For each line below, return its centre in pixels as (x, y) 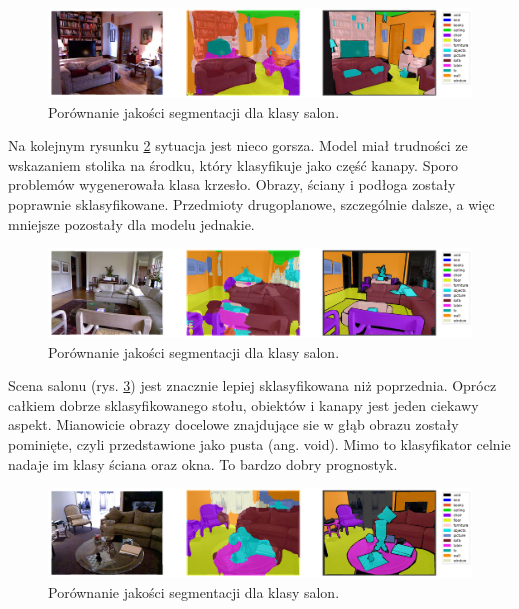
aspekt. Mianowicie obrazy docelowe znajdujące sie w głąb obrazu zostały (233, 424)
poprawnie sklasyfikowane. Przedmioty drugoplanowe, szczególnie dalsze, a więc (251, 203)
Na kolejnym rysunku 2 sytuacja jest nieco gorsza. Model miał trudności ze (238, 145)
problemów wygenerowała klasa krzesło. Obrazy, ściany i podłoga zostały (232, 184)
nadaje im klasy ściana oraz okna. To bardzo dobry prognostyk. (203, 463)
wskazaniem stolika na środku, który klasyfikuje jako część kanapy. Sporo (233, 164)
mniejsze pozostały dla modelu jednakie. (131, 223)
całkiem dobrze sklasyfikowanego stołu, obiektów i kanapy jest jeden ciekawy (243, 404)
